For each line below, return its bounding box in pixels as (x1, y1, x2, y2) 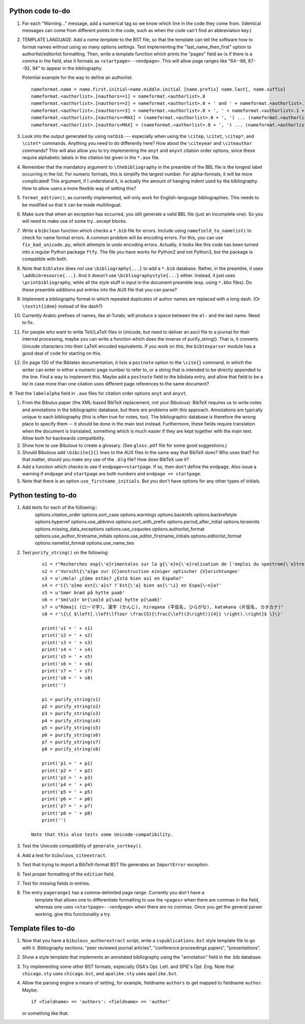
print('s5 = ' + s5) (41, 654, 93, 659)
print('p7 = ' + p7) (41, 803, 93, 809)
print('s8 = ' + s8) (41, 675, 93, 681)
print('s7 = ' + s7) (41, 668, 93, 674)
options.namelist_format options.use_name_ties (35, 540, 135, 546)
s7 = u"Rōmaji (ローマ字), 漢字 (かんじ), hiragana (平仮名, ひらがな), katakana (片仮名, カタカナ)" (41, 604, 284, 610)
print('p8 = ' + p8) (41, 810, 93, 816)
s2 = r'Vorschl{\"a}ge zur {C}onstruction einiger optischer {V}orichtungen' (41, 568, 240, 574)
